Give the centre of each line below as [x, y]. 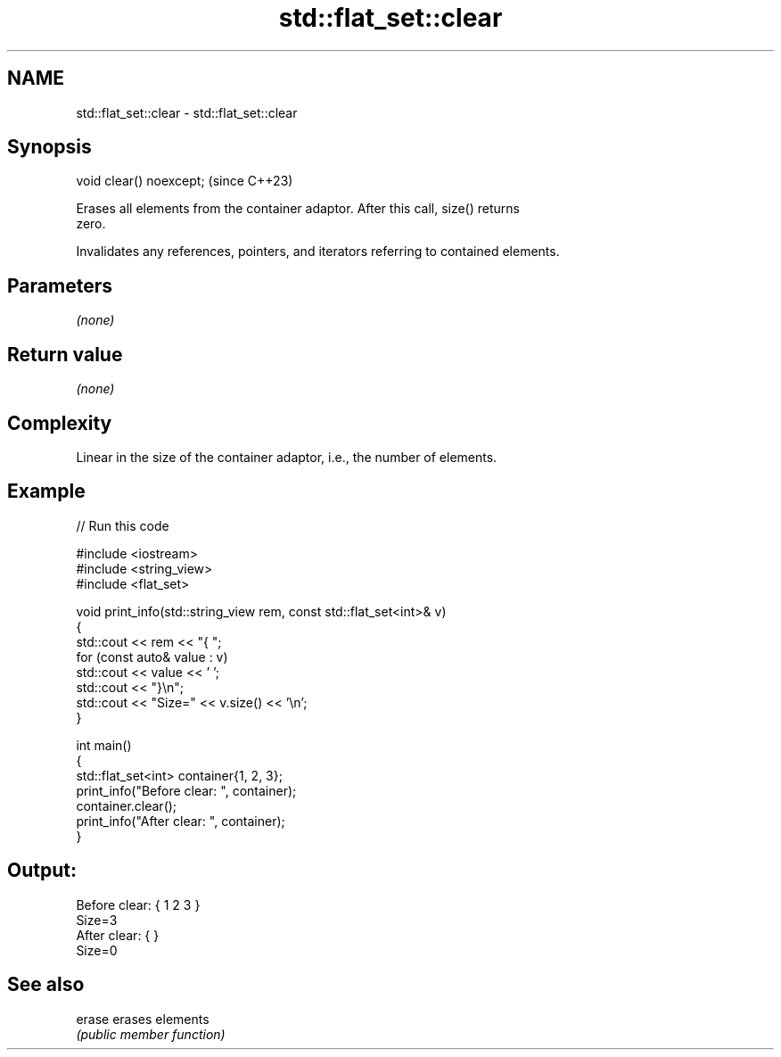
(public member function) [151, 1034]
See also [46, 985]
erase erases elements [143, 1019]
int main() [104, 745]
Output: [42, 871]
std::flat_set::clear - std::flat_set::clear [187, 112]
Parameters [60, 285]
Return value [65, 354]
